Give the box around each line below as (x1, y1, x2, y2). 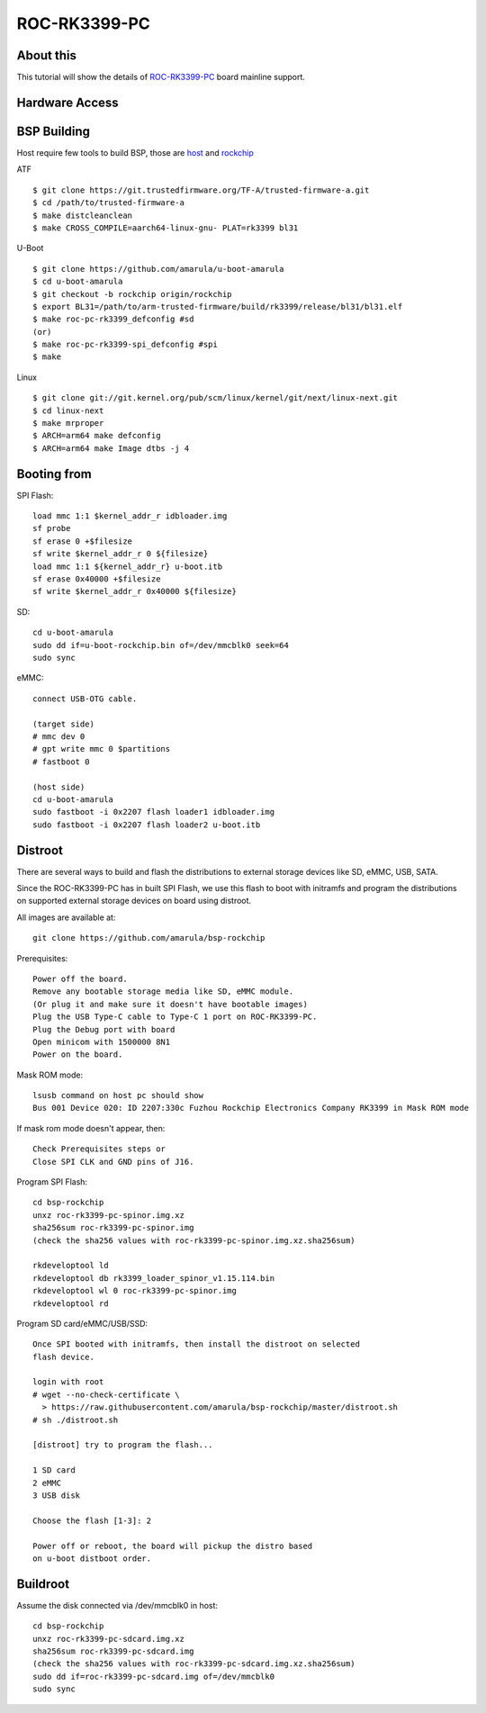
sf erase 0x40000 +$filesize (32, 574, 161, 584)
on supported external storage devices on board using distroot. (16, 896, 252, 906)
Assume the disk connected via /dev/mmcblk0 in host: (16, 1600, 219, 1610)
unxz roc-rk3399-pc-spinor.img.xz (32, 1210, 184, 1220)
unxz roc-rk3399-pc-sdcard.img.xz (32, 1634, 184, 1644)
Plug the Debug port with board (32, 1024, 175, 1034)
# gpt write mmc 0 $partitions (32, 744, 171, 754)
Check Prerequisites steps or (32, 1144, 166, 1154)
